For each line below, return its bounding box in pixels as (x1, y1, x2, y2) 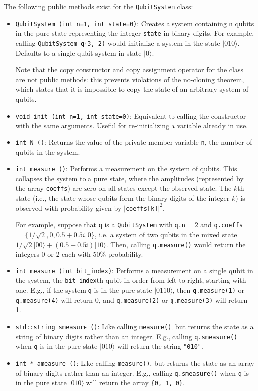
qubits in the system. (15, 146, 80, 157)
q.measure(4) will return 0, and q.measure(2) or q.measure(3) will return (15, 294, 248, 305)
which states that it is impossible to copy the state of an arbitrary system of (15, 84, 249, 94)
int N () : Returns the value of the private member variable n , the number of (15, 136, 252, 147)
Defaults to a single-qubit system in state (15, 47, 142, 58)
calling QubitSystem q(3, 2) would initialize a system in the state (15, 37, 220, 48)
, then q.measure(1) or (172, 285, 245, 295)
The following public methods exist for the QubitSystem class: (4, 1, 193, 11)
